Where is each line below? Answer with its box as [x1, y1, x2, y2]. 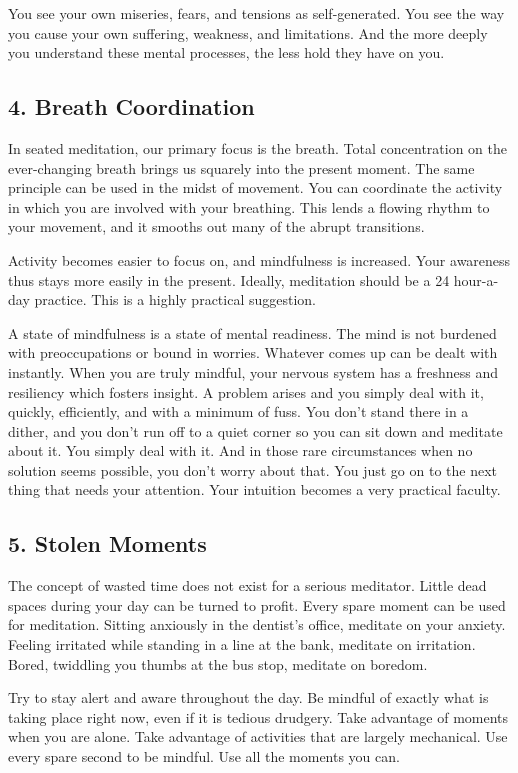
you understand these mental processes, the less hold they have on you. [8, 42, 445, 63]
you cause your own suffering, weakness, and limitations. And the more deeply [8, 22, 488, 43]
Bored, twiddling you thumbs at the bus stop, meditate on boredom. [8, 653, 428, 674]
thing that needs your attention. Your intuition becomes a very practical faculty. [8, 479, 501, 500]
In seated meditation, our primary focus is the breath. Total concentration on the [8, 137, 507, 158]
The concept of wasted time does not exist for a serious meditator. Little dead [8, 575, 487, 596]
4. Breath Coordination [8, 91, 255, 122]
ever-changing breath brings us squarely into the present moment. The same [8, 157, 475, 178]
